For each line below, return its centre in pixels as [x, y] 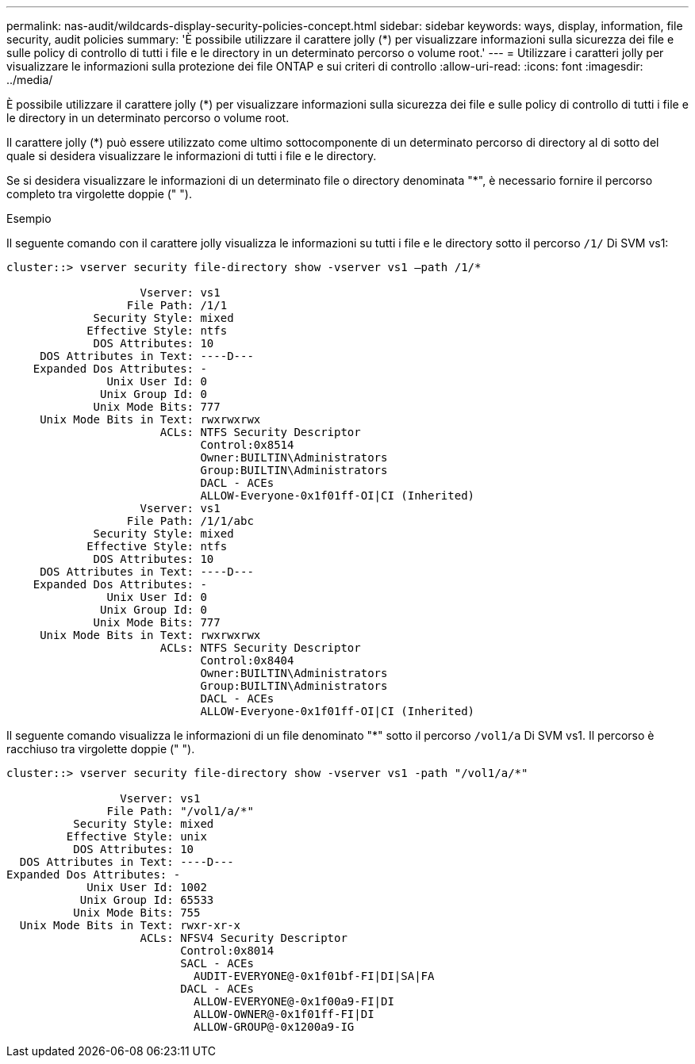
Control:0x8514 [247, 445]
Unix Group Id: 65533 [147, 900]
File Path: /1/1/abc [190, 521]
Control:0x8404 [247, 660]
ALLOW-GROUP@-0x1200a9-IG [274, 1027]
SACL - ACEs [217, 963]
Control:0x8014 [227, 951]
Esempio [29, 218]
